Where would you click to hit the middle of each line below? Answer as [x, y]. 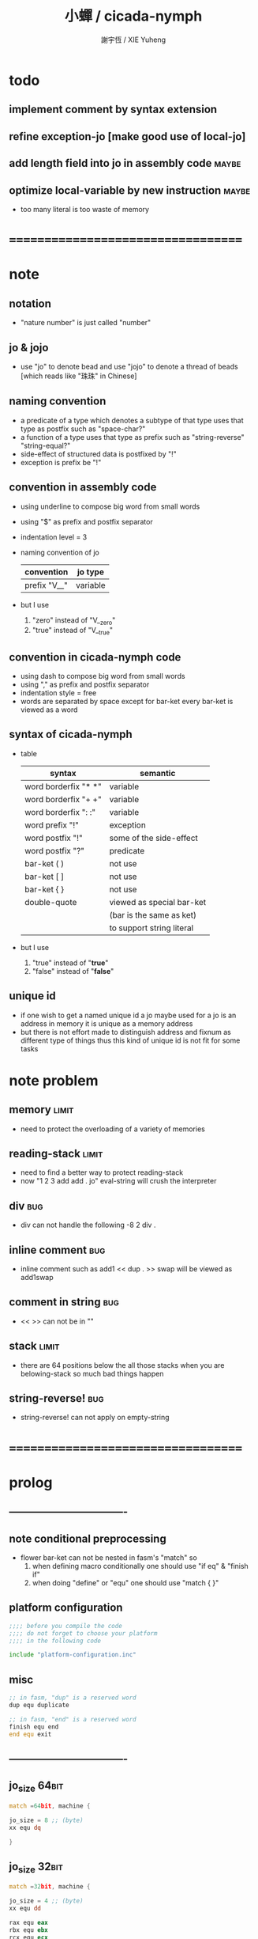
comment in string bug [64, 1302]
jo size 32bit [36, 1867]
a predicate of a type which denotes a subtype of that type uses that [132, 420]
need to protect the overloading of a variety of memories [113, 1129]
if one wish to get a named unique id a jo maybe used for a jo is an [128, 1015]
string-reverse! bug [56, 1398]
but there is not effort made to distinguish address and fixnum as [126, 1032]
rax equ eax [28, 1923]
